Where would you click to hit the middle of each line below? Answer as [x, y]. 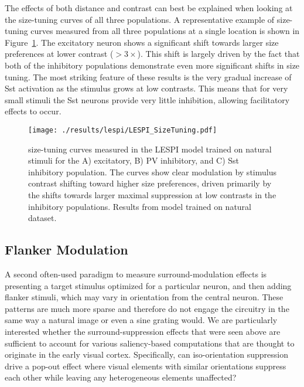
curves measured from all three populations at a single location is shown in [165, 31]
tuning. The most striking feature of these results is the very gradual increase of [148, 77]
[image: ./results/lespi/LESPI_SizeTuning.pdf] [123, 130]
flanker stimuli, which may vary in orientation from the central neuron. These [144, 297]
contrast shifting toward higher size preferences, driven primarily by [150, 183]
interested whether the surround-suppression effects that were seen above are [143, 331]
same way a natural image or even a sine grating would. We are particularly [141, 320]
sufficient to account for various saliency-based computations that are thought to [150, 343]
